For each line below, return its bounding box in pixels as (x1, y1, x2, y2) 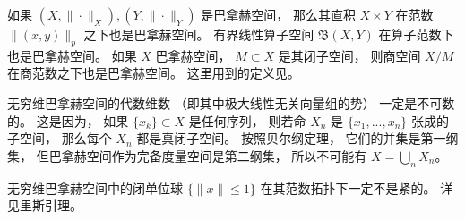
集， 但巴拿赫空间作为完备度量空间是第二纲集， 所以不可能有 (7, 146, 367, 165)
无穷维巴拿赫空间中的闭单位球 (7, 178, 183, 197)
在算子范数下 (378, 25, 454, 43)
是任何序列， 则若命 (188, 111, 306, 130)
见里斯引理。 (7, 196, 82, 215)
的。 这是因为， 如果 (7, 111, 129, 130)
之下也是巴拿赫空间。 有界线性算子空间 (83, 25, 314, 43)
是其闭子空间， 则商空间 (278, 46, 421, 64)
